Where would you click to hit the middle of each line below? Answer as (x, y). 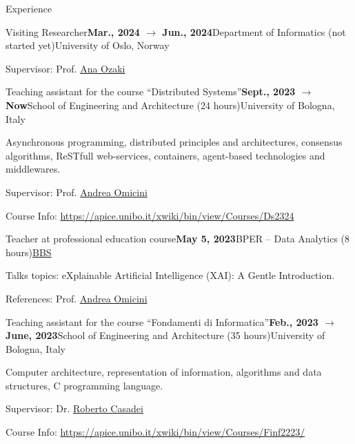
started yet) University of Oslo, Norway (88, 45)
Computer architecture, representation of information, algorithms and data (164, 372)
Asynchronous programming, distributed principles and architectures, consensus (174, 142)
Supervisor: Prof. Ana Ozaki (65, 68)
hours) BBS (29, 252)
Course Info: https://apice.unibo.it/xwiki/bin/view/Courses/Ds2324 (150, 215)
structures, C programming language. (84, 385)
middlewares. (33, 169)
